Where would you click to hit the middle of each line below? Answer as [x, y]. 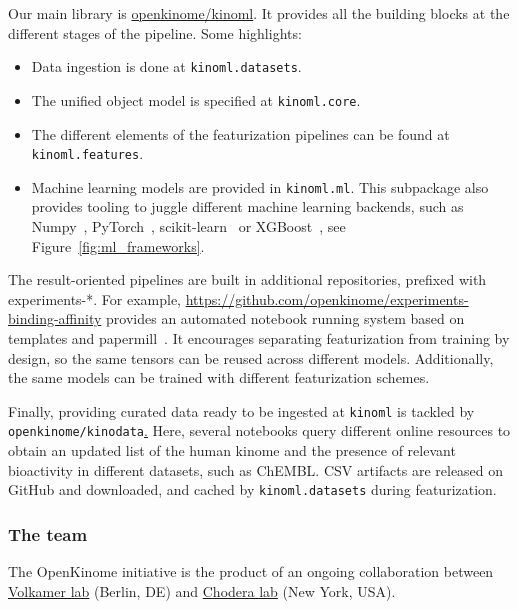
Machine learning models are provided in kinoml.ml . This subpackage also [260, 186]
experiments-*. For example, [95, 298]
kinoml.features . [87, 153]
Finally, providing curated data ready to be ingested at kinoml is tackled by [241, 410]
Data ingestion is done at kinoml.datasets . [166, 66]
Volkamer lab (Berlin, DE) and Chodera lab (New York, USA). [202, 590]
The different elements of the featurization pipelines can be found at [240, 133]
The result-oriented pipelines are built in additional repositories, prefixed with [247, 279]
